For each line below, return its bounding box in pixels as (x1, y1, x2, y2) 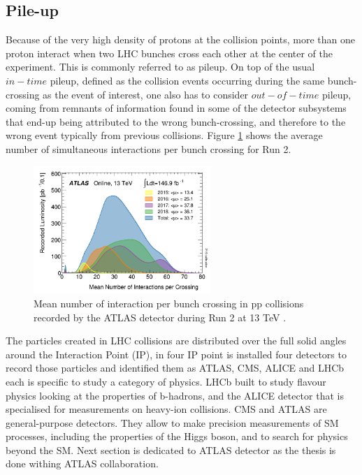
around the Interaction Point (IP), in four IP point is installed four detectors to (6, 346, 347, 361)
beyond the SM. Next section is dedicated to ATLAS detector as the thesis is (6, 442, 336, 457)
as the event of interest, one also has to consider (43, 87, 249, 101)
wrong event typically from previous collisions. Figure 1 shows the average (6, 128, 323, 142)
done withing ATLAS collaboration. (6, 456, 159, 471)
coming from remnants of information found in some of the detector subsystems (6, 101, 347, 115)
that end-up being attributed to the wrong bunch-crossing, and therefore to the (6, 114, 346, 129)
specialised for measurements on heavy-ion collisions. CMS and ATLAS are (6, 402, 327, 416)
